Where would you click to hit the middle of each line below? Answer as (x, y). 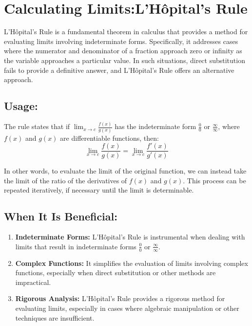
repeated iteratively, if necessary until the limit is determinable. (99, 190)
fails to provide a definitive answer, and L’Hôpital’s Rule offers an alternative (119, 70)
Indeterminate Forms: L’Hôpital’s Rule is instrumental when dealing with (130, 237)
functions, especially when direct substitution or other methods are (116, 272)
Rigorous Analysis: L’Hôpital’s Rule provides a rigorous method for (120, 298)
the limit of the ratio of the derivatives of (66, 180)
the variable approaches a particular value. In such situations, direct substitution (125, 60)
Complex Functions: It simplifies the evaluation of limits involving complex (132, 263)
